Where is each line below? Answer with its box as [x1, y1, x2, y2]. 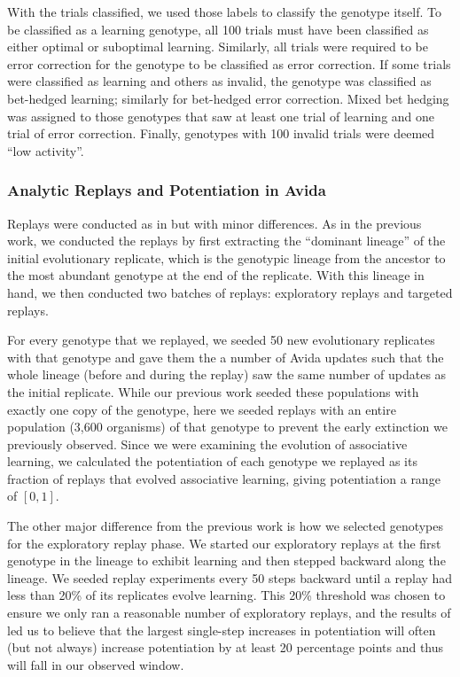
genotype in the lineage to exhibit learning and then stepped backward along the [7, 551, 446, 570]
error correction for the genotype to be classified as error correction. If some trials [7, 54, 451, 73]
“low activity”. [7, 141, 84, 160]
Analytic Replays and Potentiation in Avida [7, 179, 326, 201]
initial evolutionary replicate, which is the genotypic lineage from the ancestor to [7, 248, 446, 267]
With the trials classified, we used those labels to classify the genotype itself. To [7, 3, 441, 20]
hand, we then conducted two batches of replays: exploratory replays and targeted [7, 283, 453, 301]
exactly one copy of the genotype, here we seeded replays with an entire [7, 400, 396, 418]
